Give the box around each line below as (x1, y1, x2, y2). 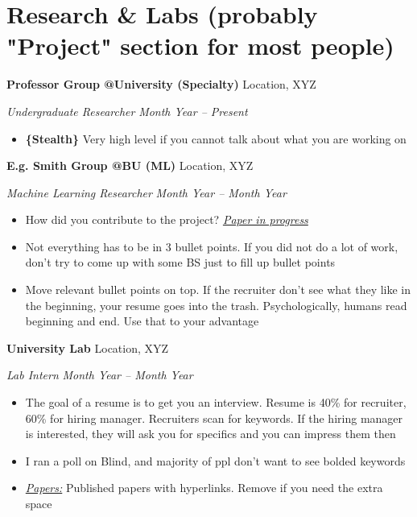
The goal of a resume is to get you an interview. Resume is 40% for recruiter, (25, 394, 407, 411)
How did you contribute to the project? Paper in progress (25, 211, 308, 228)
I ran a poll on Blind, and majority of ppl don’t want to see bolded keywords (25, 452, 406, 469)
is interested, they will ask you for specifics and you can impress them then (25, 425, 396, 442)
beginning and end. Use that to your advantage (25, 312, 259, 329)
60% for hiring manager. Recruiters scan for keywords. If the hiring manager (25, 409, 403, 426)
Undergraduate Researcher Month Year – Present (6, 102, 248, 119)
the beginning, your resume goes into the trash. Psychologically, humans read (25, 296, 407, 313)
